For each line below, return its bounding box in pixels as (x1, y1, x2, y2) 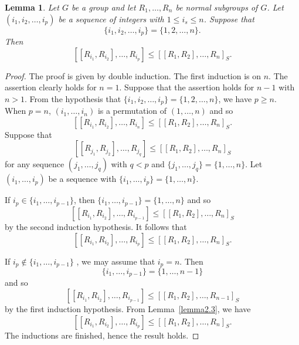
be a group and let (71, 1, 136, 13)
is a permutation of (97, 104, 167, 117)
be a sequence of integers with (58, 12, 164, 25)
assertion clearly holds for (5, 81, 97, 93)
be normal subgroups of (175, 1, 258, 13)
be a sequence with (48, 172, 117, 185)
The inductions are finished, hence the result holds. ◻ (5, 329, 199, 341)
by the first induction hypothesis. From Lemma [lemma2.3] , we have (5, 303, 251, 315)
